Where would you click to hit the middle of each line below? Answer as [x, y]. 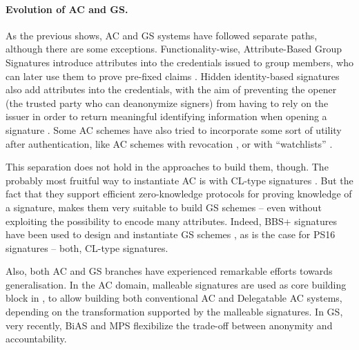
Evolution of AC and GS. [67, 9]
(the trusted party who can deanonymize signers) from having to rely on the [167, 103]
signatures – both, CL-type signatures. [87, 247]
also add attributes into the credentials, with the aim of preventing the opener [171, 89]
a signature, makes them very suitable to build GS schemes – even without [164, 207]
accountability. [36, 339]
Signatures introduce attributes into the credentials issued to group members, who [179, 62]
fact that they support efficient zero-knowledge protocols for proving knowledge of [179, 194]
